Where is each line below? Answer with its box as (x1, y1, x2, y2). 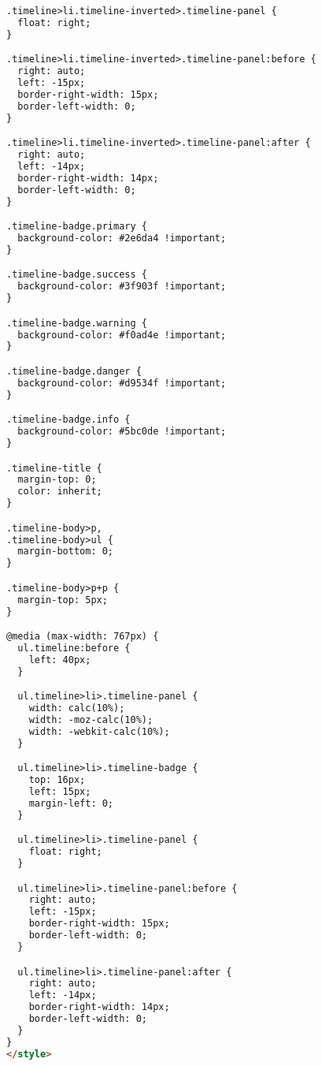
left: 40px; (28, 654, 91, 665)
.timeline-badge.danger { (6, 365, 142, 377)
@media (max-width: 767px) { (6, 631, 159, 643)
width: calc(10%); (28, 703, 125, 714)
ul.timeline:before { (17, 642, 131, 654)
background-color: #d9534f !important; (17, 377, 227, 389)
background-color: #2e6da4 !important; (17, 232, 227, 244)
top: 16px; (28, 774, 86, 786)
